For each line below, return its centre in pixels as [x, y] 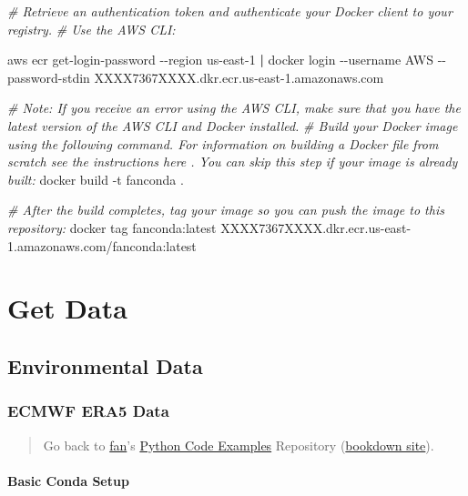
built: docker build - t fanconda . [96, 179]
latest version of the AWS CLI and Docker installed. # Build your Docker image [233, 125]
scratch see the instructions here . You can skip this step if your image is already [233, 162]
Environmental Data [105, 365]
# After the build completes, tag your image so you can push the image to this [226, 210]
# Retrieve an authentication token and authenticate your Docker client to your [230, 11]
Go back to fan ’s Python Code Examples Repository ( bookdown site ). [239, 445]
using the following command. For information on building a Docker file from [223, 143]
